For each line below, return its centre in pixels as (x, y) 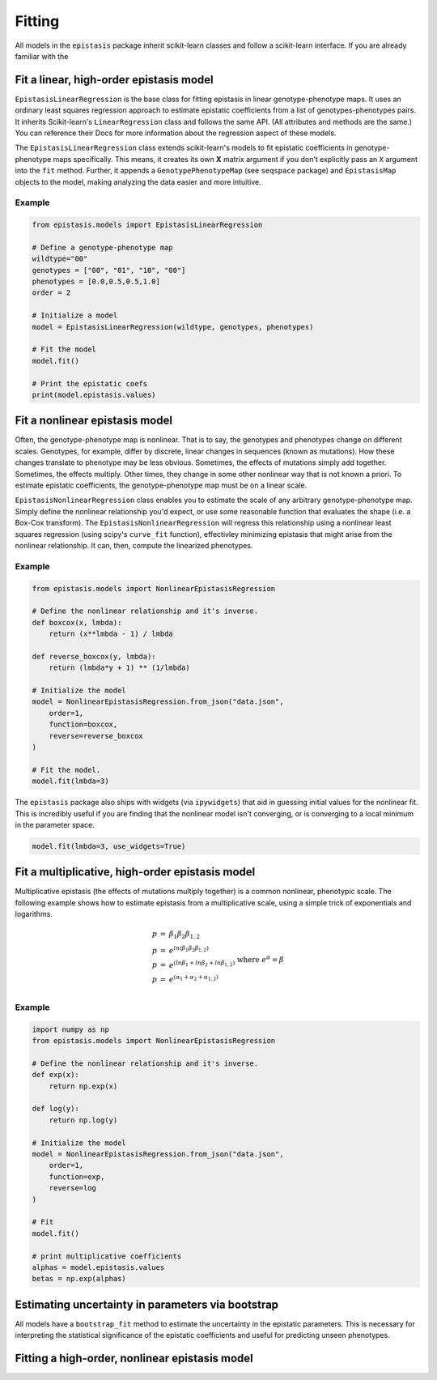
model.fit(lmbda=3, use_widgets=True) (109, 846)
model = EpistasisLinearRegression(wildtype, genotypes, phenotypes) (173, 327)
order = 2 (51, 293)
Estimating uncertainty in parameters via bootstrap (147, 1304)
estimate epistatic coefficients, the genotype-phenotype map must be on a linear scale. (161, 485)
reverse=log (73, 1188)
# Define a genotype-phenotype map (102, 247)
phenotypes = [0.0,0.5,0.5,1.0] (96, 282)
